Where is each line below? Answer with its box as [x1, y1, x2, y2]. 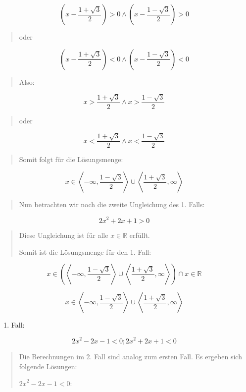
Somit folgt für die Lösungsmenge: [19, 154, 123, 165]
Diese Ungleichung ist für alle [19, 230, 108, 240]
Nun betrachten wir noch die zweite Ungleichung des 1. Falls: [19, 199, 205, 210]
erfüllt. [129, 230, 150, 240]
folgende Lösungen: [19, 361, 77, 372]
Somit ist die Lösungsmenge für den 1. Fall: [19, 246, 151, 257]
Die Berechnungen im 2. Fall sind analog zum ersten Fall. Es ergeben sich [19, 351, 242, 362]
